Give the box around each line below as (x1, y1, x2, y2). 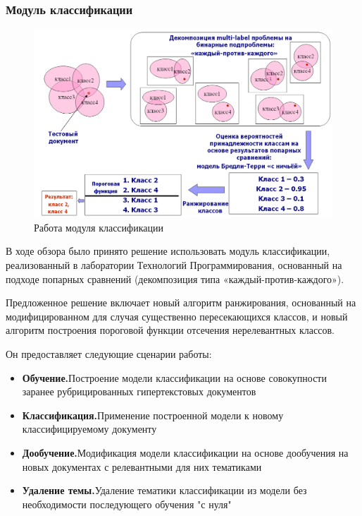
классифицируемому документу (22, 421, 157, 436)
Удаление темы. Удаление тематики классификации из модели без (22, 483, 307, 498)
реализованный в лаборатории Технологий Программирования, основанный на (6, 258, 342, 272)
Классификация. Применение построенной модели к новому (22, 407, 284, 422)
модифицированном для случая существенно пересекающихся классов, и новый (6, 308, 348, 323)
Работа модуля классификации (34, 220, 163, 234)
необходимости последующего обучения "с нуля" (22, 496, 232, 511)
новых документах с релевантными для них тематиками (22, 459, 262, 474)
